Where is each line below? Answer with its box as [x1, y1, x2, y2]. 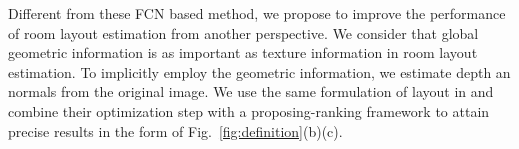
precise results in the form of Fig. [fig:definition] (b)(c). [8, 120, 343, 141]
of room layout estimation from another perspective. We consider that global [8, 22, 479, 43]
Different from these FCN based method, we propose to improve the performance [8, 3, 506, 23]
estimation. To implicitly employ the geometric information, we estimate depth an [8, 61, 511, 82]
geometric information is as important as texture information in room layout [8, 42, 478, 63]
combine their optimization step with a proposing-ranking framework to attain [8, 100, 490, 121]
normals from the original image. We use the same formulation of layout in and [8, 81, 494, 102]
